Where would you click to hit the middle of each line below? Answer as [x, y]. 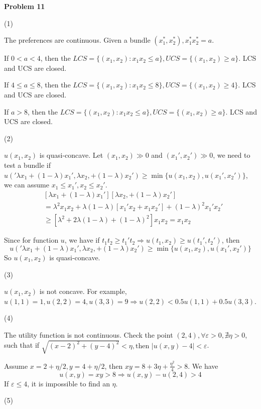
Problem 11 [25, 6]
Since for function [31, 240]
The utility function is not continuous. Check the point [89, 334]
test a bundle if [28, 165]
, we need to [232, 155]
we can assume [27, 185]
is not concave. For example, [83, 291]
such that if [22, 345]
